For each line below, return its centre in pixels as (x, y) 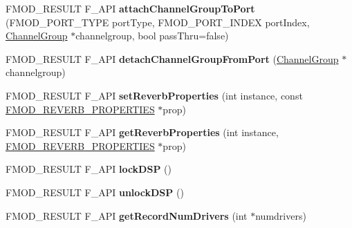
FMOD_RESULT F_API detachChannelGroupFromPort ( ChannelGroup (172, 58)
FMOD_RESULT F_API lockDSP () (89, 169)
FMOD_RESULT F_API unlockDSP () (95, 192)
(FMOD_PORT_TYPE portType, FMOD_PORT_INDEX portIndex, (158, 22)
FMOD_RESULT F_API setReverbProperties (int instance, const (154, 95)
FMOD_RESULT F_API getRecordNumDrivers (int (127, 215)
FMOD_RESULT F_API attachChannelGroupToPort (130, 8)
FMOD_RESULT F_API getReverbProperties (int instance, (142, 132)
